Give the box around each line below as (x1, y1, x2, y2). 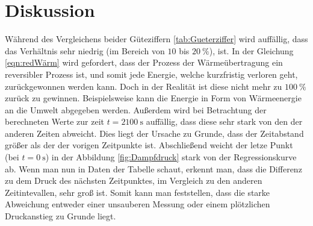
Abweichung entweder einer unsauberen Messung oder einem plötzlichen (5, 198, 270, 210)
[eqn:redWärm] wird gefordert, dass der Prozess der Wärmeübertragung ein (5, 56, 283, 69)
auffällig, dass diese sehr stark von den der (146, 115, 303, 128)
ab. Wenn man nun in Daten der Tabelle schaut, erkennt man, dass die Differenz (5, 162, 302, 175)
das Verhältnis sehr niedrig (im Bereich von (5, 44, 165, 57)
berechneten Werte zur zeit (5, 115, 104, 128)
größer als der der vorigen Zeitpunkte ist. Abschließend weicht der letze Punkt (5, 139, 293, 151)
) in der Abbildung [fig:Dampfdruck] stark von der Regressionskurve (45, 151, 297, 163)
